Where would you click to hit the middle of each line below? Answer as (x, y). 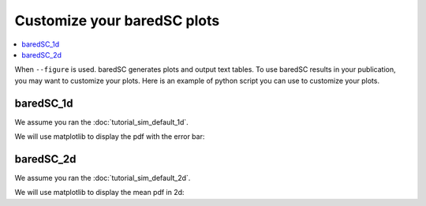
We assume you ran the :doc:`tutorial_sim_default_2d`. (103, 178)
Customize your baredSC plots (117, 21)
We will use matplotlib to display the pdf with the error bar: (110, 137)
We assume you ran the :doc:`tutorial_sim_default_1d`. (101, 122)
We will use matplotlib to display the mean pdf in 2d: (99, 193)
